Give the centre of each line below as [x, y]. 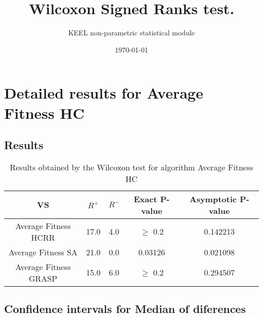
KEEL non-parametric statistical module [131, 33]
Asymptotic [213, 199]
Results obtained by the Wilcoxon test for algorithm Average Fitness [131, 167]
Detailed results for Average [104, 93]
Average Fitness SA [43, 252]
